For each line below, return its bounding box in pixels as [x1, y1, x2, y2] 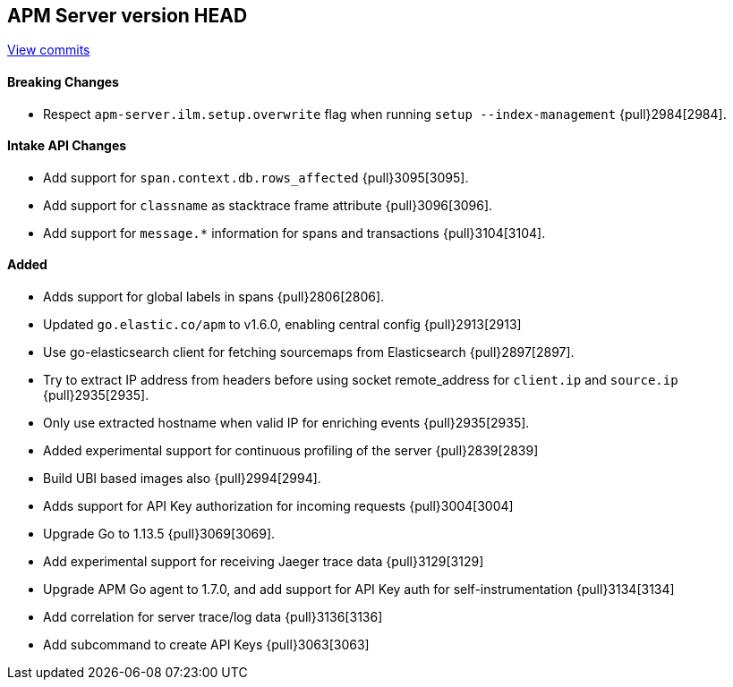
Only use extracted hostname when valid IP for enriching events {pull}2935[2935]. [43, 415, 530, 431]
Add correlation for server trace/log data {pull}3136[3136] [43, 609, 383, 625]
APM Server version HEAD [7, 4, 248, 27]
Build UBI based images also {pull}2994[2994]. [43, 471, 321, 487]
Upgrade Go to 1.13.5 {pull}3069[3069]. [43, 526, 276, 542]
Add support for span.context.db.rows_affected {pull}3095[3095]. [43, 169, 469, 185]
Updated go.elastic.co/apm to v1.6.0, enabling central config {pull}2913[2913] [43, 317, 522, 333]
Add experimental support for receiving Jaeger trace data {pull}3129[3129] [43, 554, 484, 570]
